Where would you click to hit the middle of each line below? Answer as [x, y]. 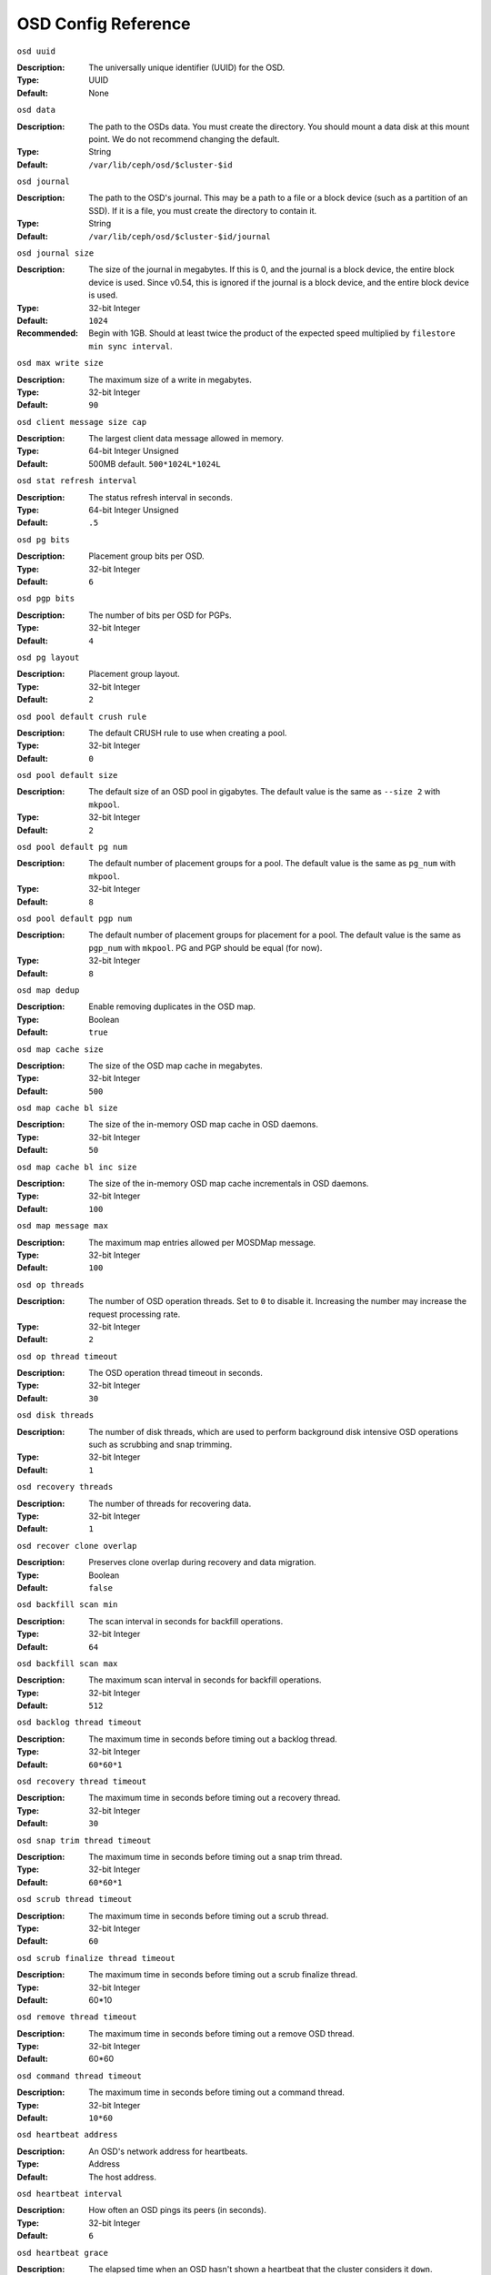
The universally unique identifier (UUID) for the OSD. [187, 67]
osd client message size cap [82, 422]
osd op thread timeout [67, 1356]
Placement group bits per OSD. [146, 556]
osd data [36, 110]
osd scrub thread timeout [75, 1899]
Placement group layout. [135, 674]
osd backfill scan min [67, 1605]
